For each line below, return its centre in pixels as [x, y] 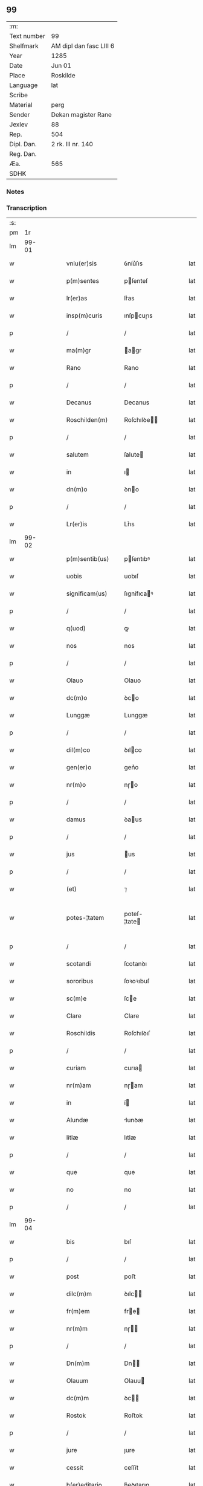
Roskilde [63, 75]
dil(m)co [78, 750]
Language [24, 85]
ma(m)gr [79, 351]
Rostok [76, 1415]
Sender [20, 114]
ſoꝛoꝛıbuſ [137, 981]
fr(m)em [78, 1311]
